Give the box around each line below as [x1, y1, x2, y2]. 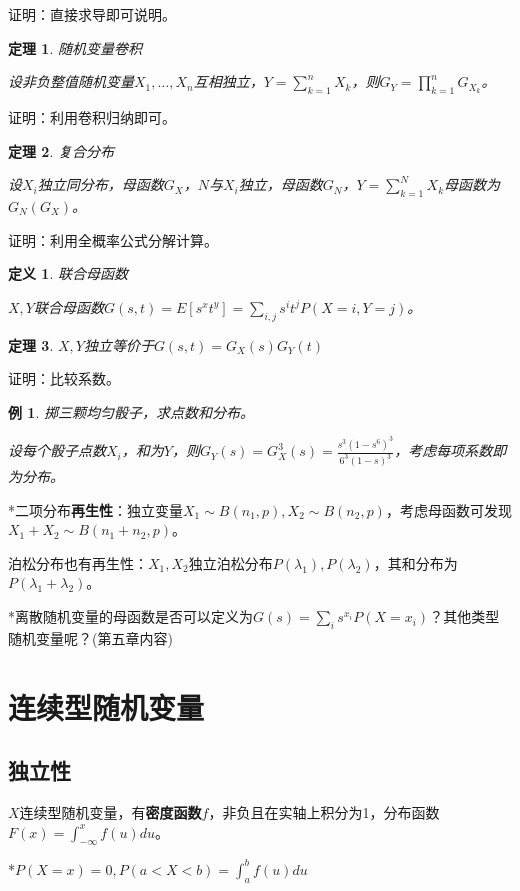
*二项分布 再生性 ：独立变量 [8, 499, 183, 520]
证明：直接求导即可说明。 [8, 4, 176, 24]
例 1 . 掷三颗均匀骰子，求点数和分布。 [8, 401, 254, 422]
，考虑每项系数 [394, 440, 493, 461]
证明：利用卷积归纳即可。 [8, 106, 176, 127]
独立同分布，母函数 [37, 174, 164, 195]
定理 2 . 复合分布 [8, 140, 114, 161]
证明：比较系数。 [8, 368, 120, 389]
